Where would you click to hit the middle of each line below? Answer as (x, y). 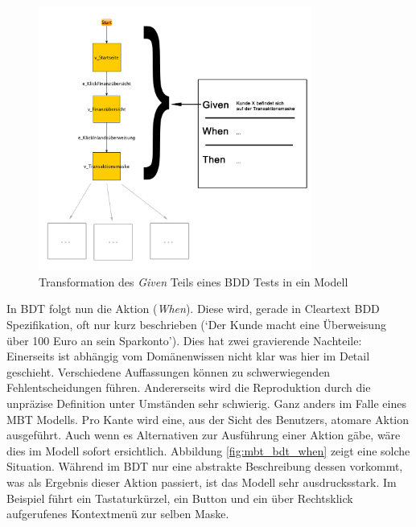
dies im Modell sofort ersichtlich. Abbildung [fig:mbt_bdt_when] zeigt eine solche (208, 450)
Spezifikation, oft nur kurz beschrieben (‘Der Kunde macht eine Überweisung (196, 325)
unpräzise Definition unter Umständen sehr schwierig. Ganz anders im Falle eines (206, 403)
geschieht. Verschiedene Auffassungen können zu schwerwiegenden (169, 371)
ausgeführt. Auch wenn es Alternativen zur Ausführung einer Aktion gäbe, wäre (204, 435)
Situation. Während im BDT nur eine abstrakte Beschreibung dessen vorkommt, (205, 466)
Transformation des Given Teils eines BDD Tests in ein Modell (194, 281)
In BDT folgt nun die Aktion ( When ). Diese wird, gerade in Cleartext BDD (193, 309)
